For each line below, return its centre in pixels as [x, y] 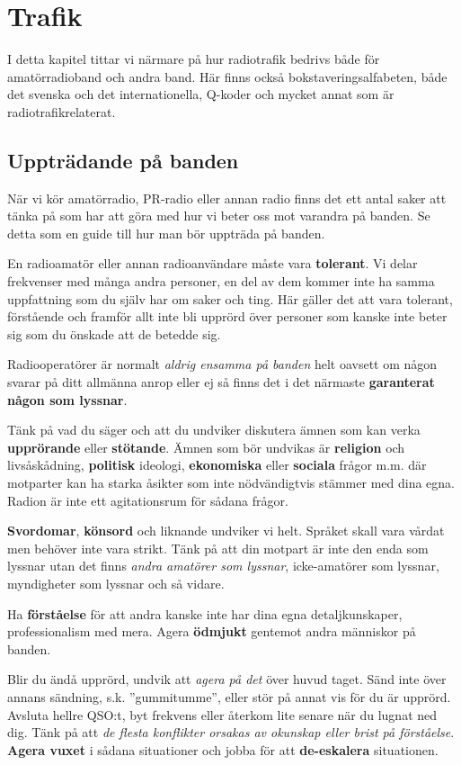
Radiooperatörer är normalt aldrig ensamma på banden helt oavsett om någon [222, 364]
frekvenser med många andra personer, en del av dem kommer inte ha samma [221, 281]
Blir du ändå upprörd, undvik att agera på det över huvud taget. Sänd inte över [227, 679]
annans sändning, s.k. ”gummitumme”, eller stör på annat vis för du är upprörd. [229, 696]
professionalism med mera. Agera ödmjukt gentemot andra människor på [212, 631]
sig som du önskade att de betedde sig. [114, 333]
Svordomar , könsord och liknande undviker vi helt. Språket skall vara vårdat [226, 531]
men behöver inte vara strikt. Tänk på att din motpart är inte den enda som [218, 548]
